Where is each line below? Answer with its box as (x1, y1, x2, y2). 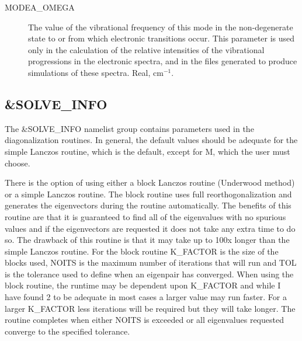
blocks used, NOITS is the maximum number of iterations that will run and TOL (5, 256, 297, 269)
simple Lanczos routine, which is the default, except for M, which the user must (5, 145, 290, 157)
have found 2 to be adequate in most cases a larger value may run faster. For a (5, 291, 287, 303)
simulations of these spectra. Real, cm (28, 66, 164, 78)
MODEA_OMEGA (5, 1, 75, 13)
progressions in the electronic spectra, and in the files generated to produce (28, 55, 297, 67)
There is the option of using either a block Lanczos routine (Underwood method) (5, 176, 295, 189)
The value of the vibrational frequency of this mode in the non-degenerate (28, 20, 293, 33)
